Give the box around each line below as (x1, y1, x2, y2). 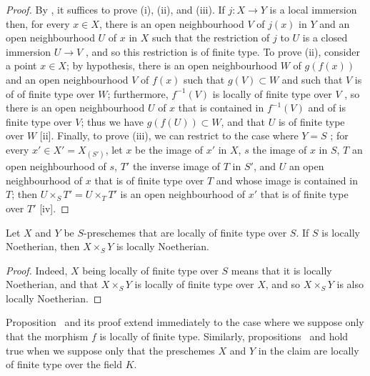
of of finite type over (6, 86, 95, 101)
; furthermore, (107, 86, 169, 101)
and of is (308, 100, 346, 115)
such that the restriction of (152, 30, 270, 45)
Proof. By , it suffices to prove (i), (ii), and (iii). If (6, 2, 225, 16)
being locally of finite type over (82, 262, 219, 277)
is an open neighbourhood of (120, 187, 245, 202)
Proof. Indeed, (6, 262, 68, 277)
